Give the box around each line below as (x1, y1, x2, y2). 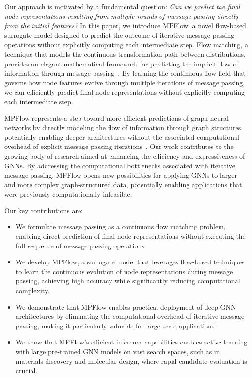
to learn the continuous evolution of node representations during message (16, 266, 233, 276)
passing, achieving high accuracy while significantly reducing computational (16, 276, 240, 286)
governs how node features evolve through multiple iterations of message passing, (4, 77, 245, 87)
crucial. (16, 365, 38, 376)
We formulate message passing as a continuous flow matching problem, (16, 221, 226, 231)
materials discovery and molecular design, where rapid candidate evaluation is (16, 356, 247, 366)
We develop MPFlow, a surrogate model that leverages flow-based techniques (16, 257, 245, 267)
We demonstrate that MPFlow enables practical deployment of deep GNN (16, 301, 236, 311)
